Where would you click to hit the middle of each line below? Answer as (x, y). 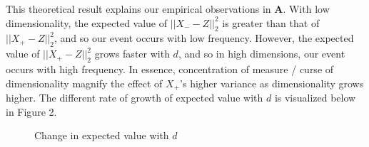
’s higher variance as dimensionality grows (272, 83)
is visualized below (315, 98)
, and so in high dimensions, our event (262, 54)
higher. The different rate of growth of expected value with (135, 98)
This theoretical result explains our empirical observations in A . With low (168, 9)
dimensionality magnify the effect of (84, 83)
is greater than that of (271, 22)
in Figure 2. (31, 111)
